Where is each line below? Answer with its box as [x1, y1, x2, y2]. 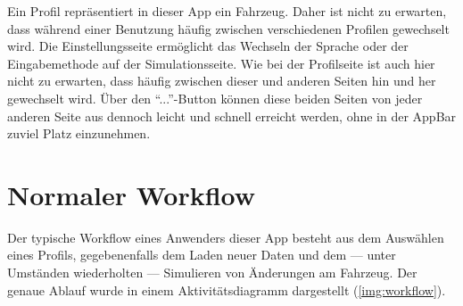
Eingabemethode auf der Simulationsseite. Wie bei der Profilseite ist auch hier [7, 54, 435, 72]
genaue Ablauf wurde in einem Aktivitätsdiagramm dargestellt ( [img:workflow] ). [7, 280, 446, 299]
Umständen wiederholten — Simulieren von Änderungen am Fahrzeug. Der [7, 263, 418, 282]
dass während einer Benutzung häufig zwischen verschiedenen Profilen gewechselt [7, 19, 450, 37]
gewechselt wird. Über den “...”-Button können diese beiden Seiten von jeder [7, 88, 423, 107]
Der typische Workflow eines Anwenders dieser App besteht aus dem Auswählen [7, 227, 444, 246]
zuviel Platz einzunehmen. [7, 124, 151, 143]
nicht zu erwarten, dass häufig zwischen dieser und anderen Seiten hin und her [7, 71, 436, 90]
